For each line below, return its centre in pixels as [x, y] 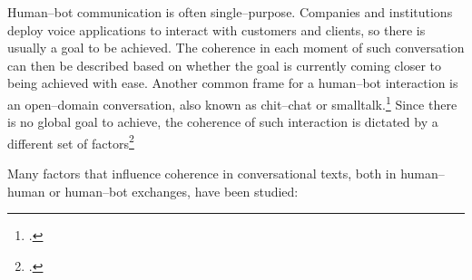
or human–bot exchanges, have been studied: [174, 191]
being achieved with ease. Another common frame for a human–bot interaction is [233, 83]
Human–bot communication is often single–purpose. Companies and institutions [230, 12]
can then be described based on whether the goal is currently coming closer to [225, 65]
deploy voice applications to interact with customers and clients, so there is [216, 29]
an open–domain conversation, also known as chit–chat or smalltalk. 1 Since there [232, 102]
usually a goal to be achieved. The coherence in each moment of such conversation [236, 48]
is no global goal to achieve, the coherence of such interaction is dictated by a [223, 122]
